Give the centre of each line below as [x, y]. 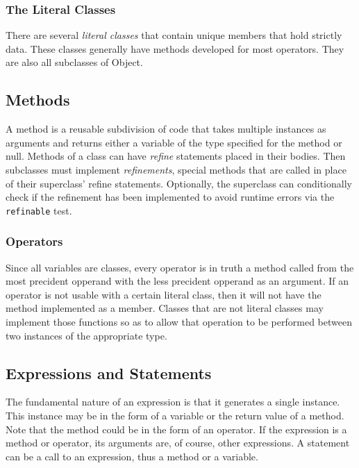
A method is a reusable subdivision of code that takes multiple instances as [166, 129]
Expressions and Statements [109, 373]
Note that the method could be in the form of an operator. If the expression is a [176, 429]
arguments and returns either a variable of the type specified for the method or [174, 142]
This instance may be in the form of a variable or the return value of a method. [175, 415]
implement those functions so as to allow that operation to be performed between [179, 322]
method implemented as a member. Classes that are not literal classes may [165, 308]
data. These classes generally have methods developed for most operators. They [175, 48]
